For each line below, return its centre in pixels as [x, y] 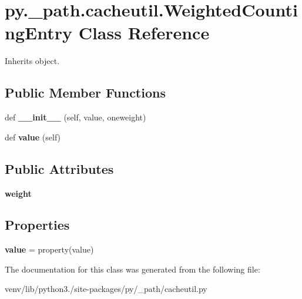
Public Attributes [59, 168]
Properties [37, 225]
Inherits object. [32, 61]
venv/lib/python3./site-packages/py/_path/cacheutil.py [106, 289]
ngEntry [38, 33]
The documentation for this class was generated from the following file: [132, 269]
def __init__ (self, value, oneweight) [75, 117]
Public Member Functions [85, 93]
